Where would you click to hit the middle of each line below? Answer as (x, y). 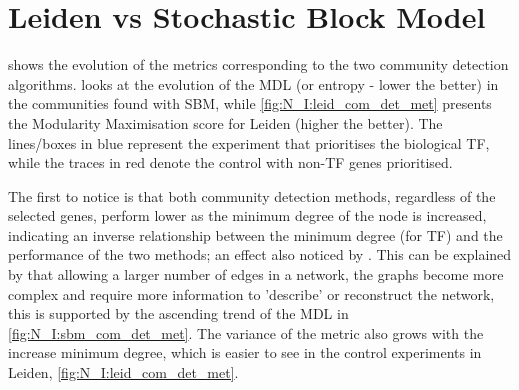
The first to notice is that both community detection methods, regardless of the (252, 195)
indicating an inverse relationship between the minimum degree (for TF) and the (255, 234)
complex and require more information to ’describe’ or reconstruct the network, (251, 293)
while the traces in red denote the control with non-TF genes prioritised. (230, 162)
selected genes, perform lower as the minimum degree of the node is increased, (247, 215)
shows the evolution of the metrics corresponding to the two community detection (258, 64)
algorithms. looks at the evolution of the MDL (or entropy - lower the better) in (253, 83)
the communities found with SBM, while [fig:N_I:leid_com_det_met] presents (250, 103)
